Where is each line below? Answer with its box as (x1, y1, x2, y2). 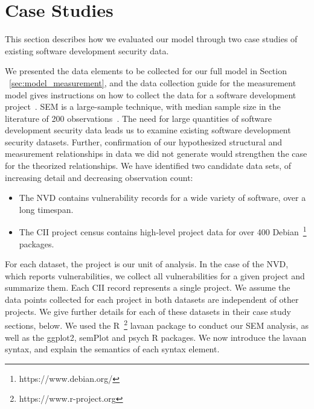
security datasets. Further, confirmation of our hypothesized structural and (5, 135, 283, 148)
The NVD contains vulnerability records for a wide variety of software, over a (19, 191, 306, 204)
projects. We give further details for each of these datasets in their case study (5, 305, 291, 317)
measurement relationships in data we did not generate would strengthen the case (5, 147, 307, 160)
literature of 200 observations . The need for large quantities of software (5, 112, 272, 124)
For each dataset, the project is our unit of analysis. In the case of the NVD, (5, 258, 289, 270)
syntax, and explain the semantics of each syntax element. (5, 343, 220, 355)
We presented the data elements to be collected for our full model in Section (5, 65, 287, 77)
